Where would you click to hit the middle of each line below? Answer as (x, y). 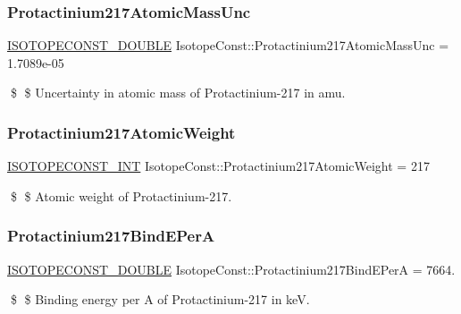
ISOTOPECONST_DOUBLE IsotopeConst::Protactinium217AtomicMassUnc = (228, 45)
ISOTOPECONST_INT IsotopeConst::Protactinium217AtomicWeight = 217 (218, 166)
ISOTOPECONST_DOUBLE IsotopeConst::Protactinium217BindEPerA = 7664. (231, 269)
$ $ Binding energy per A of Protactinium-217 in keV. (160, 299)
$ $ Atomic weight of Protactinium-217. (121, 195)
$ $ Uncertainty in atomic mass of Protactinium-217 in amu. (178, 93)
